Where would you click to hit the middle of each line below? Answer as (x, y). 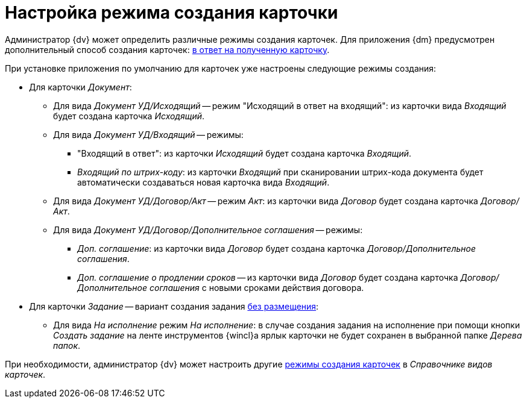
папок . (67, 345)
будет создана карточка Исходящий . (129, 116)
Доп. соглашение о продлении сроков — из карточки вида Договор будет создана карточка (268, 277)
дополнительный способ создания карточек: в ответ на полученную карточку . (167, 49)
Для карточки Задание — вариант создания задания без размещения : (174, 306)
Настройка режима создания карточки (172, 13)
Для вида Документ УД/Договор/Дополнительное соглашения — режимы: (208, 230)
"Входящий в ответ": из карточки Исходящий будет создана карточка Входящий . (245, 153)
